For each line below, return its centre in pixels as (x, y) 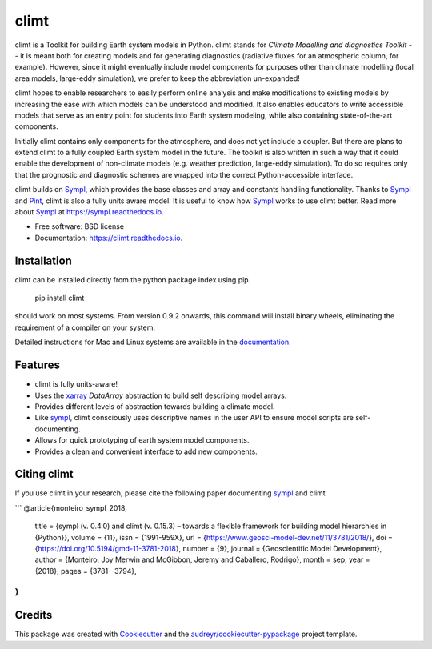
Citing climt (44, 474)
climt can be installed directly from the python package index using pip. (133, 279)
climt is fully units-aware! (76, 384)
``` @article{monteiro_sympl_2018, (71, 507)
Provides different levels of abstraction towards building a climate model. (155, 406)
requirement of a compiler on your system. (85, 327)
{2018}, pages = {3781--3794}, (86, 571)
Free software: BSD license (79, 226)
